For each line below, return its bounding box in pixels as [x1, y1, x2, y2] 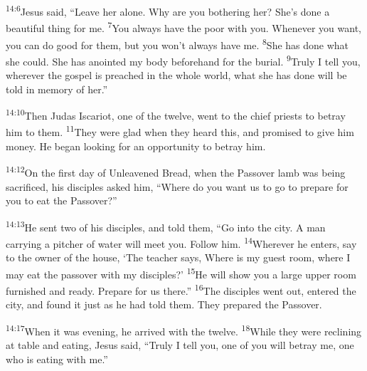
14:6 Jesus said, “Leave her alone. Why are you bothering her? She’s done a [6, 2, 330, 19]
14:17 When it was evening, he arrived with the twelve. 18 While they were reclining [6, 321, 362, 338]
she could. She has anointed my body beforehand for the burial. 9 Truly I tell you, [6, 51, 361, 68]
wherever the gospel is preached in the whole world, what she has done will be [6, 68, 347, 82]
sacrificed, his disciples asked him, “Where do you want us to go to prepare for [6, 179, 349, 194]
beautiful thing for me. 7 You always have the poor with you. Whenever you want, [6, 19, 361, 35]
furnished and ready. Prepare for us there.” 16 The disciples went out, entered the [6, 281, 356, 298]
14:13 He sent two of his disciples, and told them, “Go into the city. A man [6, 217, 326, 234]
